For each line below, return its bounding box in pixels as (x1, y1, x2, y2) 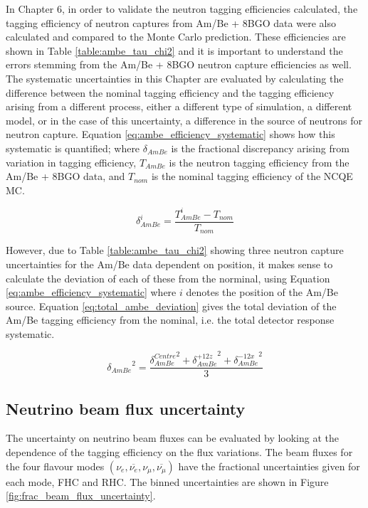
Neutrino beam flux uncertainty (6, 397, 246, 419)
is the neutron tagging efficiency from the (169, 154, 349, 169)
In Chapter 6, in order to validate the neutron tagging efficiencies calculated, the (6, 1, 358, 16)
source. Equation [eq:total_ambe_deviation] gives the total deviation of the (6, 298, 337, 313)
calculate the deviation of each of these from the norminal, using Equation (6, 270, 330, 285)
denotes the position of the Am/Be (186, 285, 338, 300)
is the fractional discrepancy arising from (171, 140, 349, 155)
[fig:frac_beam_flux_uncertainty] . (6, 488, 156, 503)
